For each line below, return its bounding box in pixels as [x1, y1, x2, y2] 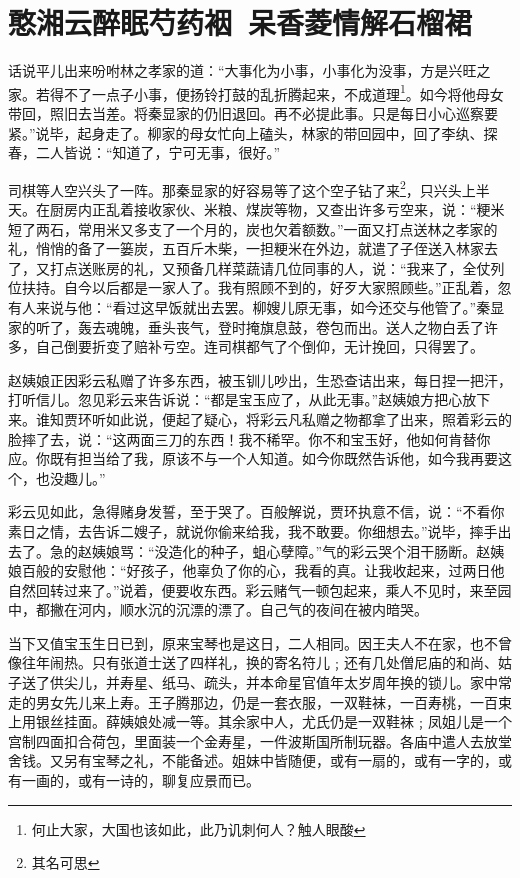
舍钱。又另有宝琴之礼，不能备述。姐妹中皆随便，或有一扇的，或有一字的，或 [8, 750, 512, 771]
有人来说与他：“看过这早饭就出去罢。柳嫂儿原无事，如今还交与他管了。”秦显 [8, 296, 505, 317]
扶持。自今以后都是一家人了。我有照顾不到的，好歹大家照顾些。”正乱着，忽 [21, 277, 512, 298]
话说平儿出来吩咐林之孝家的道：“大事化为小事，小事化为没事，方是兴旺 [8, 60, 477, 81]
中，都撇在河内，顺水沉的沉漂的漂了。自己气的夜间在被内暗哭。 [8, 599, 428, 620]
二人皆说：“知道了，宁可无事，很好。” [35, 142, 281, 163]
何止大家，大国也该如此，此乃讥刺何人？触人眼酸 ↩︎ [31, 818, 366, 839]
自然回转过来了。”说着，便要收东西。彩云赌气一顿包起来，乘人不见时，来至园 [8, 579, 512, 600]
